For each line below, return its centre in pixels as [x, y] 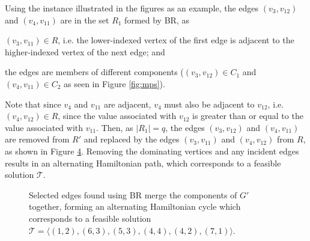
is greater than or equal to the [248, 116]
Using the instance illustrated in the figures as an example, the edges [132, 8]
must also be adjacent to [209, 104]
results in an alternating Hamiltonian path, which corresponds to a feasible [143, 163]
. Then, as [115, 127]
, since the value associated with [117, 116]
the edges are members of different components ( [94, 72]
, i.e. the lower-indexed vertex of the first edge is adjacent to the [176, 40]
